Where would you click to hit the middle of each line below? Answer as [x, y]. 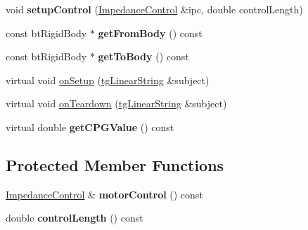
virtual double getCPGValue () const [90, 127]
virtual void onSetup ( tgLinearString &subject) [108, 80]
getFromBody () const [150, 33]
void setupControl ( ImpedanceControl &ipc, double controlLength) [154, 9]
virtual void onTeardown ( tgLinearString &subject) [116, 103]
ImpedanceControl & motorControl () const [104, 194]
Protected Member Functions [115, 164]
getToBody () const [143, 56]
